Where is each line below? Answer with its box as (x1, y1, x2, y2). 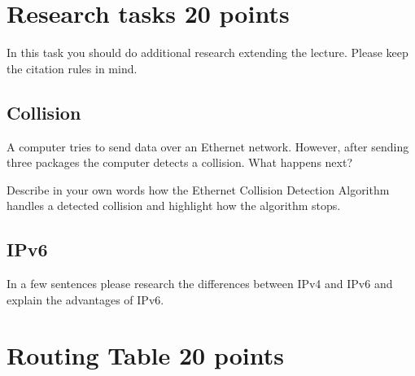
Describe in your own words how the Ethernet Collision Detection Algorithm (7, 181, 390, 198)
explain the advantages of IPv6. (7, 291, 164, 308)
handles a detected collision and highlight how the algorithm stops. (7, 197, 341, 214)
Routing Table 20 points (7, 339, 284, 372)
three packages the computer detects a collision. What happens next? (7, 154, 353, 171)
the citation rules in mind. (7, 59, 138, 77)
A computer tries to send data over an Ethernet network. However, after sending (7, 138, 409, 155)
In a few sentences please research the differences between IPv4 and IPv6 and (7, 275, 393, 292)
